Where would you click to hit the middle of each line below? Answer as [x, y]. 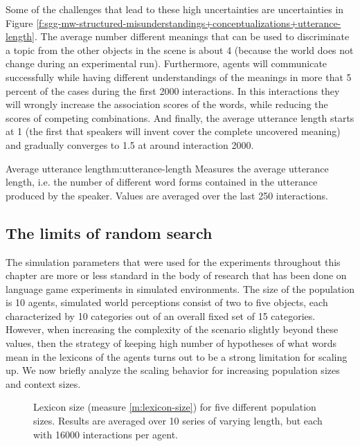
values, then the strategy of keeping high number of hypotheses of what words [171, 343]
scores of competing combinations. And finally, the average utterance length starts [180, 117]
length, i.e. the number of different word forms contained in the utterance [162, 182]
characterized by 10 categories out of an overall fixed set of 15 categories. [161, 315]
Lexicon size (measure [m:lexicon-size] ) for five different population [175, 407]
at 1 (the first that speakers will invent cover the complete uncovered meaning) [173, 131]
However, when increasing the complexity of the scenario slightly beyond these [172, 329]
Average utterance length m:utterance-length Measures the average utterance [167, 168]
